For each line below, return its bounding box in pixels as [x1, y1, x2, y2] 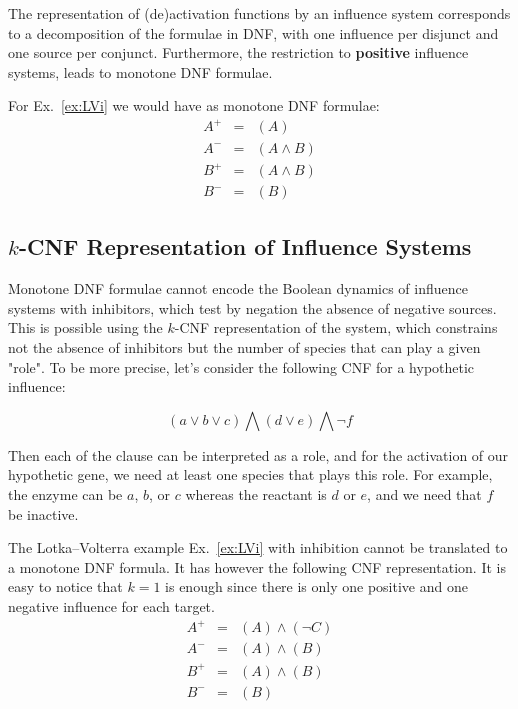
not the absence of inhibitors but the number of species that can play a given [8, 337, 481, 358]
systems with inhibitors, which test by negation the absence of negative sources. [8, 297, 497, 318]
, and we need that [367, 484, 482, 505]
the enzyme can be [8, 484, 123, 505]
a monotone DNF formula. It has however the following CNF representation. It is [8, 556, 506, 577]
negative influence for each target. [8, 596, 215, 617]
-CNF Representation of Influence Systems [18, 231, 472, 262]
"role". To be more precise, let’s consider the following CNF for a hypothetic [8, 356, 475, 377]
